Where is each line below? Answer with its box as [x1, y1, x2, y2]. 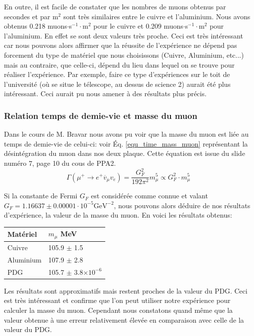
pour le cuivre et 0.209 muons [93, 21, 183, 31]
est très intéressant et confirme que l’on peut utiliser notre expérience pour [4, 295, 231, 305]
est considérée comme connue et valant [90, 190, 208, 201]
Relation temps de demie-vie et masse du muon [4, 109, 198, 121]
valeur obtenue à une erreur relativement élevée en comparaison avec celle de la [4, 314, 244, 325]
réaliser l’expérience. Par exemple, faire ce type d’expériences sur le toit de [4, 69, 230, 79]
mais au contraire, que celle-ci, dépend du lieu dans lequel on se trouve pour [4, 59, 235, 70]
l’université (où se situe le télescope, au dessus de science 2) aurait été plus [4, 78, 231, 89]
